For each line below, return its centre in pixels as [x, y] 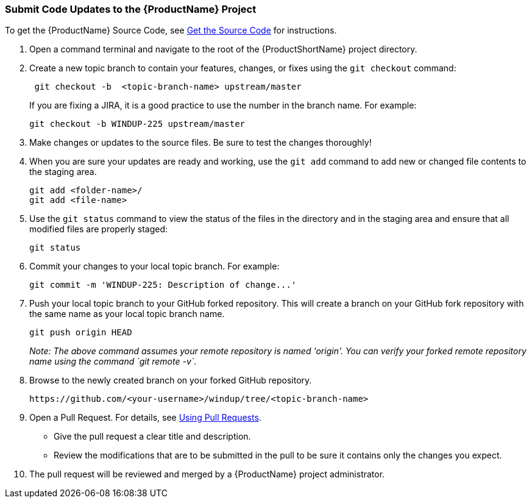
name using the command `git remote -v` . [113, 362]
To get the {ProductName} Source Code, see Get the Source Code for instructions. [171, 30]
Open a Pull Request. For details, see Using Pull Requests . [145, 418]
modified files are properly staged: [99, 229]
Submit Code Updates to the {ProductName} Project [131, 9]
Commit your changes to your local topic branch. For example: [154, 266]
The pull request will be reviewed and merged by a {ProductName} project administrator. [207, 474]
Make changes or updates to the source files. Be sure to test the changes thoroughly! [200, 143]
